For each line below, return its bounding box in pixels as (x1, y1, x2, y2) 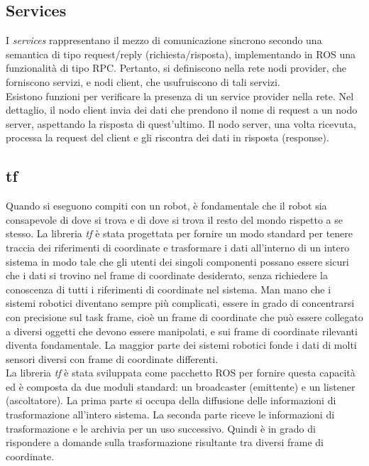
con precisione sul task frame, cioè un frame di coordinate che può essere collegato (6, 309, 363, 324)
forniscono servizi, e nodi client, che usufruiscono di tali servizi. (6, 74, 280, 89)
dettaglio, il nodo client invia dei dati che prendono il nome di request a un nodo (6, 102, 358, 117)
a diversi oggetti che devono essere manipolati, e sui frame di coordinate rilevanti (6, 323, 358, 338)
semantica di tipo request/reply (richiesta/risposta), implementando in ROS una (6, 46, 356, 61)
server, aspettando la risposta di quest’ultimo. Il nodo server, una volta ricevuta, (6, 116, 356, 131)
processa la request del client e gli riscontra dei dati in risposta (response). (6, 130, 329, 145)
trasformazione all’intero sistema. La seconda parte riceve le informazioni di (6, 407, 335, 422)
